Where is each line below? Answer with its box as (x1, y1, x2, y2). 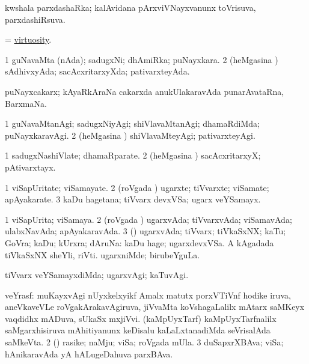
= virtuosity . (5, 33, 52, 46)
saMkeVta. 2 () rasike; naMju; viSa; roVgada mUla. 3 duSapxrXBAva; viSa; (5, 336, 284, 348)
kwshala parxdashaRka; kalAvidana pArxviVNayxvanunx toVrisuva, (5, 1, 256, 13)
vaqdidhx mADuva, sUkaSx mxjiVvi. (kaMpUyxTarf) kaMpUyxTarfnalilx (5, 312, 277, 324)
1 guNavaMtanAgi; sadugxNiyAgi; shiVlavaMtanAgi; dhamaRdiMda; (5, 117, 260, 130)
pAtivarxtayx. (5, 160, 56, 173)
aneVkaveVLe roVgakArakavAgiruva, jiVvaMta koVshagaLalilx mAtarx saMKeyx (5, 300, 305, 313)
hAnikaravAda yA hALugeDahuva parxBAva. (5, 347, 173, 360)
